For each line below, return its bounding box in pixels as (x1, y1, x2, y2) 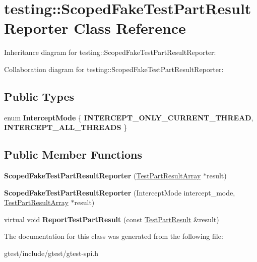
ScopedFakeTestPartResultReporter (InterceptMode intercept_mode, (4, 187, 235, 198)
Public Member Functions (4, 147, 142, 162)
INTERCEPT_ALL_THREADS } (4, 122, 127, 133)
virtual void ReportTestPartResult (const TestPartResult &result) (4, 214, 219, 224)
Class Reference (74, 18, 186, 38)
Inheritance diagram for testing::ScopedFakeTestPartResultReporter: (4, 47, 216, 57)
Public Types (4, 88, 75, 104)
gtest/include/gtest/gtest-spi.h (4, 248, 98, 258)
